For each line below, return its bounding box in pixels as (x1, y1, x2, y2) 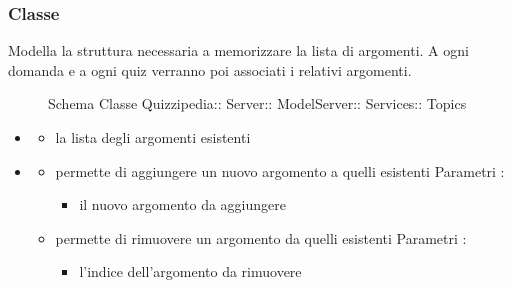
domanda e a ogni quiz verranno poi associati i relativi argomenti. (8, 59, 412, 80)
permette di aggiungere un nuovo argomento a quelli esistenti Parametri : (55, 160, 505, 181)
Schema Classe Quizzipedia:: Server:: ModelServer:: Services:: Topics (48, 93, 467, 114)
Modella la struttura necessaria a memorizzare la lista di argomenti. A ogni (8, 40, 469, 61)
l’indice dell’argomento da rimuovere (79, 261, 302, 282)
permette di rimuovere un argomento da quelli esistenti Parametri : (55, 227, 467, 248)
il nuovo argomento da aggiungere (79, 194, 286, 215)
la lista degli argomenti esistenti (55, 127, 251, 147)
